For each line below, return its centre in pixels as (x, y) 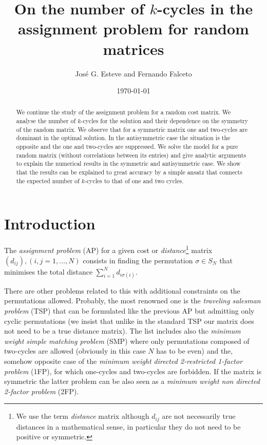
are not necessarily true (199, 416)
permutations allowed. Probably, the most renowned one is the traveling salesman (132, 301)
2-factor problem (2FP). (42, 391)
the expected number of (48, 180)
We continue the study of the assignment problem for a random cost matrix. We (123, 112)
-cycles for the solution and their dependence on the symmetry (164, 121)
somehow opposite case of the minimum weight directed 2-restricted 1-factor (123, 361)
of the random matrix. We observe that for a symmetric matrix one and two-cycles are (132, 129)
